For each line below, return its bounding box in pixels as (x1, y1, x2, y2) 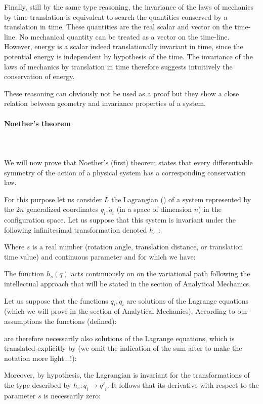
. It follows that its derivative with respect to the (107, 380, 259, 390)
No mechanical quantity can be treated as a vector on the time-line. (19, 31, 230, 42)
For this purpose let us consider (4, 194, 102, 204)
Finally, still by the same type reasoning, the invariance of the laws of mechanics (4, 2, 253, 12)
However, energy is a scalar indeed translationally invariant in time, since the (4, 41, 243, 52)
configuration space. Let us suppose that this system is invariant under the (4, 214, 236, 225)
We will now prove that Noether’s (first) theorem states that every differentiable (4, 157, 253, 167)
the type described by (4, 380, 71, 390)
